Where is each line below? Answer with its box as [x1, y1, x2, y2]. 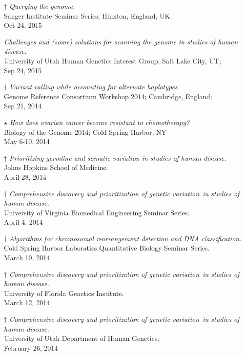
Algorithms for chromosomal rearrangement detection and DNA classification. [9, 233, 242, 243]
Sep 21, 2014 [4, 101, 41, 111]
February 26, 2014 [4, 342, 58, 353]
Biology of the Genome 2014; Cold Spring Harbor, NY [4, 126, 166, 137]
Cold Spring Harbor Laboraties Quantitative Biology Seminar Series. [4, 243, 210, 253]
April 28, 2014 [4, 171, 46, 182]
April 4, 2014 [4, 217, 43, 227]
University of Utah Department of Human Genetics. [4, 333, 160, 343]
